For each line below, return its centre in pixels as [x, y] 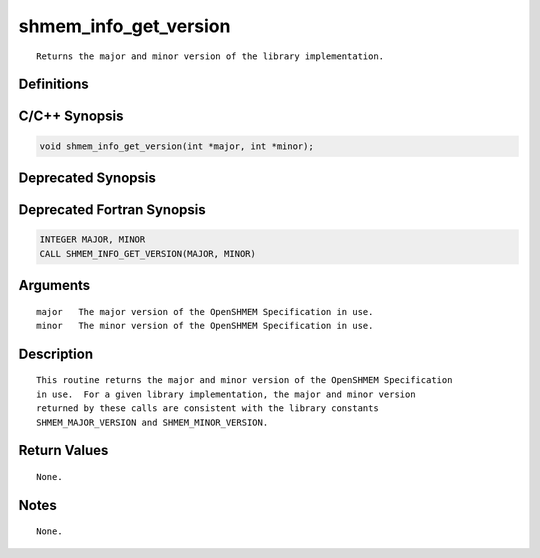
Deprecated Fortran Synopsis [112, 209]
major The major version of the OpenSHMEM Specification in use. [205, 311]
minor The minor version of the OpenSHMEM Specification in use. [205, 325]
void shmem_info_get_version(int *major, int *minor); [176, 146]
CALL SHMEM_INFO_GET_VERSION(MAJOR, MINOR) [148, 253]
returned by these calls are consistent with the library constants [207, 408]
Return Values [63, 450]
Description [56, 353]
